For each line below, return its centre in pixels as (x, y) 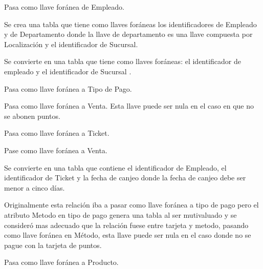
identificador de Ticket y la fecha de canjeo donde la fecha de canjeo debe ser (125, 178)
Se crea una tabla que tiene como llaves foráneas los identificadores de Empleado (130, 24)
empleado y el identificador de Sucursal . (68, 71)
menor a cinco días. (35, 187)
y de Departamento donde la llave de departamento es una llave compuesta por (128, 34)
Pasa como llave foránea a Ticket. (57, 133)
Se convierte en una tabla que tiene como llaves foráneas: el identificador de (123, 61)
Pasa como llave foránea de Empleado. (64, 7)
